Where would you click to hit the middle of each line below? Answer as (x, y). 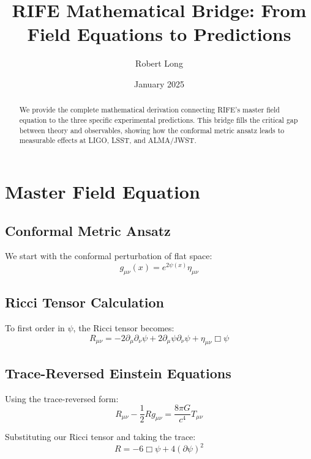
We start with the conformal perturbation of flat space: (109, 256)
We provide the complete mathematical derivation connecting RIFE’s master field (149, 110)
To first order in (35, 327)
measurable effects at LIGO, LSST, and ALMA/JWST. (108, 140)
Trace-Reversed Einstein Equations (118, 373)
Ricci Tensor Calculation (84, 302)
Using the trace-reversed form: (62, 398)
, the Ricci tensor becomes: (124, 327)
